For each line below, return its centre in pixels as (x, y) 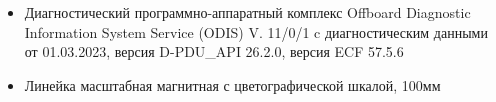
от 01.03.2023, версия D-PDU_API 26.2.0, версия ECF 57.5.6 (214, 51)
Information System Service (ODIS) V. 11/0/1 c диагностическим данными (256, 31)
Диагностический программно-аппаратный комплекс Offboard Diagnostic (247, 12)
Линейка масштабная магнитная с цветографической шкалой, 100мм (232, 84)
